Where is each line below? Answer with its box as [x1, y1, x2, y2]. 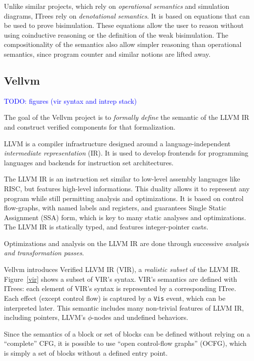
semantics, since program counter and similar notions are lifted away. [4, 48, 211, 59]
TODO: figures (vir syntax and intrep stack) [4, 95, 137, 106]
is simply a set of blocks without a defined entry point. [4, 347, 168, 358]
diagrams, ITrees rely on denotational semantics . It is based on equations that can [4, 10, 250, 21]
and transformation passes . [4, 248, 84, 258]
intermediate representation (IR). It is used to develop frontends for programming [4, 148, 249, 158]
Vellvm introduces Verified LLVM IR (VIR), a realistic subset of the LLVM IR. [4, 264, 240, 274]
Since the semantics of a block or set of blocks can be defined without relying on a [4, 328, 250, 338]
